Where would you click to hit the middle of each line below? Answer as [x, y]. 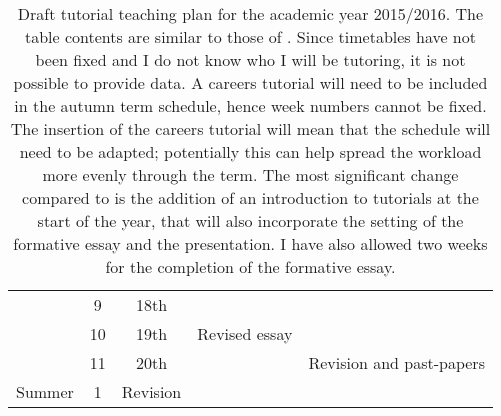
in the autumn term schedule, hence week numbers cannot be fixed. [250, 105]
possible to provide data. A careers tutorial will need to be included [250, 82]
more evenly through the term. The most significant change [250, 174]
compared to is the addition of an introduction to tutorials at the [250, 197]
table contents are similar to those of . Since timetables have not [250, 36]
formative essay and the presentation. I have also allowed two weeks [250, 243]
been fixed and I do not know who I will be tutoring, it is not [250, 59]
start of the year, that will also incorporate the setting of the [250, 220]
